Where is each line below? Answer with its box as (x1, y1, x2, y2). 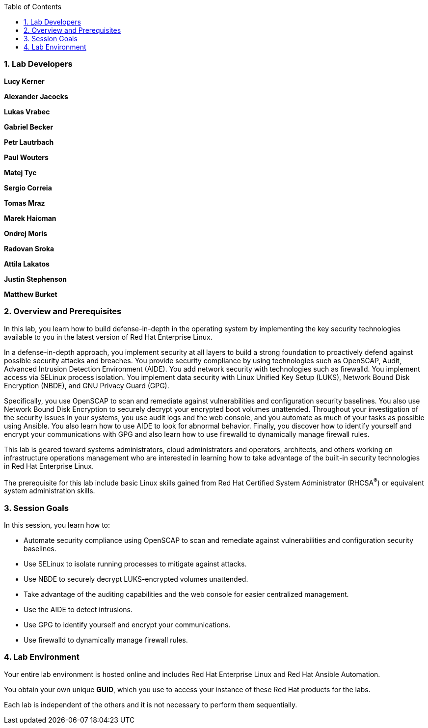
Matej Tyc (4, 168, 37, 177)
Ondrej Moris (4, 229, 48, 238)
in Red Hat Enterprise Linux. (4, 461, 94, 470)
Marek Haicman (4, 214, 56, 222)
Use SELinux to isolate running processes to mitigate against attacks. (24, 559, 247, 568)
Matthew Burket (4, 290, 57, 298)
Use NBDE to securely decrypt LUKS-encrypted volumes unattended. (24, 574, 248, 583)
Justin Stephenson (4, 274, 67, 283)
